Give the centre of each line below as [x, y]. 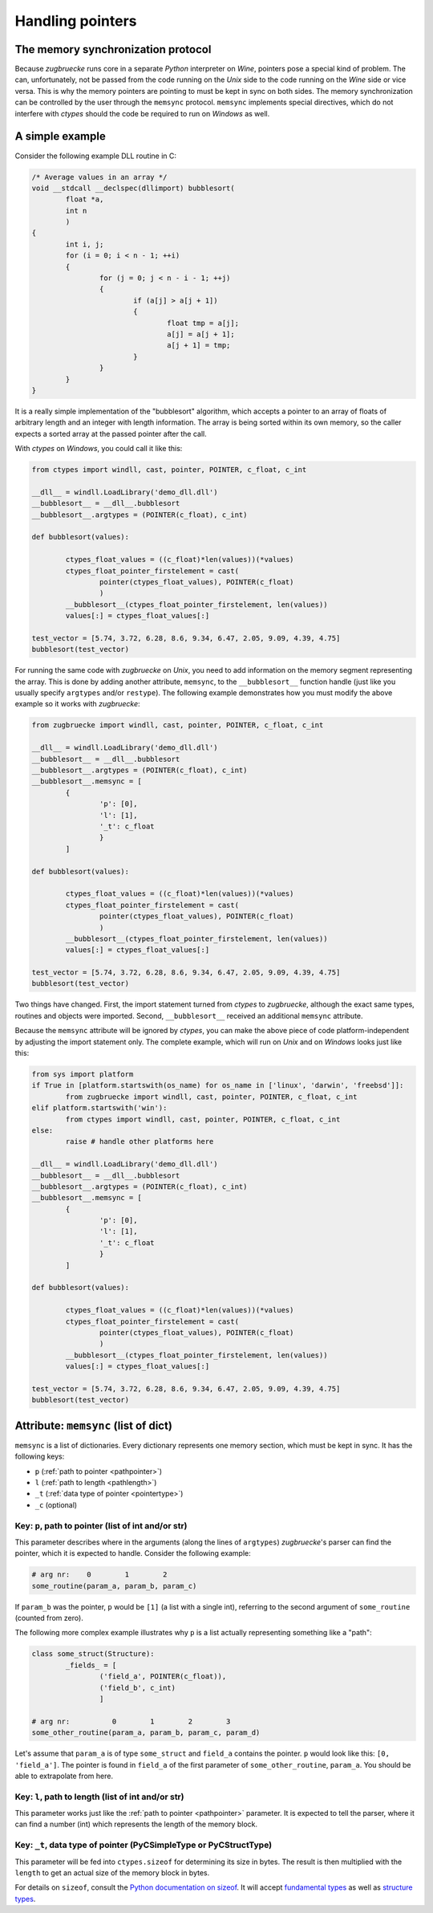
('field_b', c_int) [138, 1687]
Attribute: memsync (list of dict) [93, 1425]
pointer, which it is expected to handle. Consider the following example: [133, 1553]
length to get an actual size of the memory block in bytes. [112, 1872]
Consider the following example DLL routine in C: [95, 156]
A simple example [60, 136]
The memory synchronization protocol [113, 49]
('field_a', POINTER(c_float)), [163, 1677]
